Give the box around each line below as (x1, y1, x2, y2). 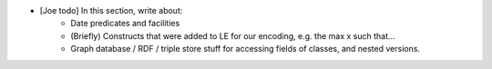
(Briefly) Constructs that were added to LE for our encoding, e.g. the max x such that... (70, 30, 395, 41)
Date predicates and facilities (70, 18, 180, 29)
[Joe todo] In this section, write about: (39, 5, 183, 15)
